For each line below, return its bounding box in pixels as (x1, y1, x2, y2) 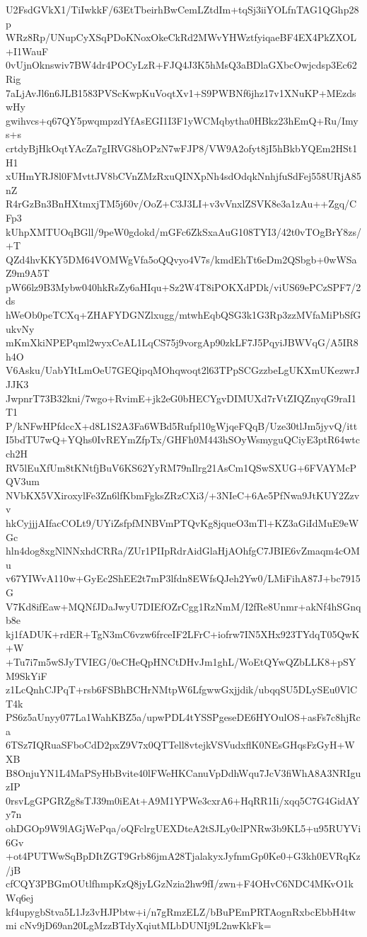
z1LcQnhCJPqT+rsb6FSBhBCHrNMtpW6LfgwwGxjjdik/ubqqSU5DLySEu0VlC (6, 682, 357, 697)
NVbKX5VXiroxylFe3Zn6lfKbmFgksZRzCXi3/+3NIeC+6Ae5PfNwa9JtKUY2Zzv (6, 487, 360, 502)
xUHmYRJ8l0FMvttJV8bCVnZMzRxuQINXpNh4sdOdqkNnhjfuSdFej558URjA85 (6, 169, 361, 183)
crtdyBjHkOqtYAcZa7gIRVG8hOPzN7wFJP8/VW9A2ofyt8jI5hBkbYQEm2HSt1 (6, 140, 358, 155)
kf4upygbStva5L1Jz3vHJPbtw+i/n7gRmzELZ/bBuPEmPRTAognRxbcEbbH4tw (6, 904, 356, 919)
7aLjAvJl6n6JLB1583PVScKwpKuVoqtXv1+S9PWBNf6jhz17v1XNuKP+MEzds (6, 85, 356, 100)
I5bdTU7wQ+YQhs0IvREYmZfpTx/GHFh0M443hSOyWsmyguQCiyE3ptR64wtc (6, 432, 361, 447)
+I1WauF (6, 43, 49, 58)
